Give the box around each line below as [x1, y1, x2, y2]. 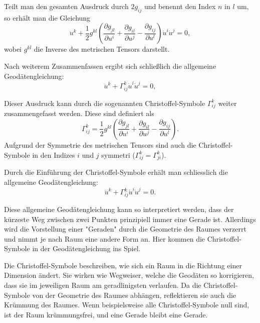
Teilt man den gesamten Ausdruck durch [4, 1, 129, 11]
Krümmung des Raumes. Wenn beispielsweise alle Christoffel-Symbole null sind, [4, 299, 249, 310]
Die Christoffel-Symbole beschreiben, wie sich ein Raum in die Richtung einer [4, 260, 242, 270]
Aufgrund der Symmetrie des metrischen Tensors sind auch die [4, 139, 196, 150]
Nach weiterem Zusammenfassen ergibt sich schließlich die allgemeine [4, 60, 216, 71]
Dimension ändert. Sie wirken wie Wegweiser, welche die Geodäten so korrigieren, [4, 270, 254, 280]
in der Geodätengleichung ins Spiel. [32, 243, 141, 254]
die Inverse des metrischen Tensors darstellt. [34, 44, 170, 54]
